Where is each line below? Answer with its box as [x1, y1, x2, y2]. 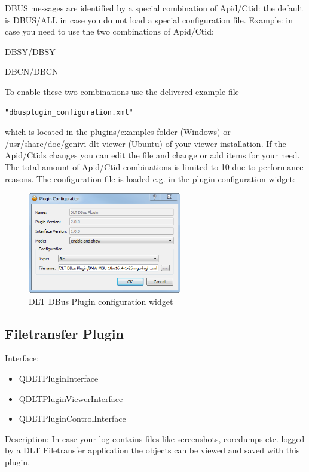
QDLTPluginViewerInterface [19, 392, 123, 404]
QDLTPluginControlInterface [19, 412, 126, 425]
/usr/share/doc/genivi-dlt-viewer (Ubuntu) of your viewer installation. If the [5, 137, 286, 149]
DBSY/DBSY [5, 45, 56, 57]
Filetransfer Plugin [5, 324, 124, 342]
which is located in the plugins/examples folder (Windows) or [5, 125, 231, 138]
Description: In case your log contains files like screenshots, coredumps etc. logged [5, 432, 305, 445]
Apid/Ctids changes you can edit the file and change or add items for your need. [5, 149, 300, 161]
